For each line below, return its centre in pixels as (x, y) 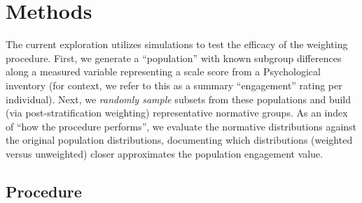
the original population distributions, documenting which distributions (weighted (179, 140)
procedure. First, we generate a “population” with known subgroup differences (174, 58)
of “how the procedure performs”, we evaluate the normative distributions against (181, 126)
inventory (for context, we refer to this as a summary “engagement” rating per (174, 85)
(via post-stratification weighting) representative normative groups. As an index (177, 113)
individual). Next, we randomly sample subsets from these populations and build (179, 99)
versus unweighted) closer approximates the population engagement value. (165, 153)
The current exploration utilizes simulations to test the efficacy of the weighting (177, 44)
